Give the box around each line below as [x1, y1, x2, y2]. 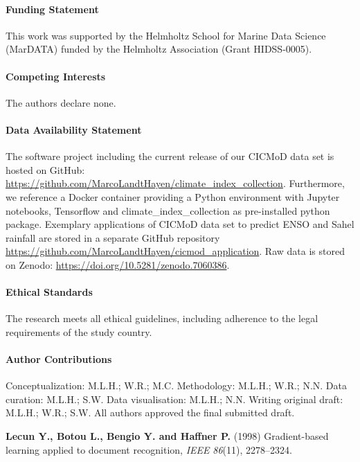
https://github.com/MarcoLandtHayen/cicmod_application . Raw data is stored [6, 244, 345, 258]
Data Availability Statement [6, 122, 142, 136]
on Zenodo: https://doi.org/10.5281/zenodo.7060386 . [6, 257, 230, 272]
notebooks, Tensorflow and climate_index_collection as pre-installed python [6, 203, 330, 217]
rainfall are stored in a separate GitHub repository [6, 230, 220, 245]
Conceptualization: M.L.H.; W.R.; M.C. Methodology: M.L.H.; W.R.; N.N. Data [6, 378, 347, 393]
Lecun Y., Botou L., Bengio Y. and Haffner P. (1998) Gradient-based [6, 429, 329, 443]
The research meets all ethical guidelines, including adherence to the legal [6, 311, 318, 326]
